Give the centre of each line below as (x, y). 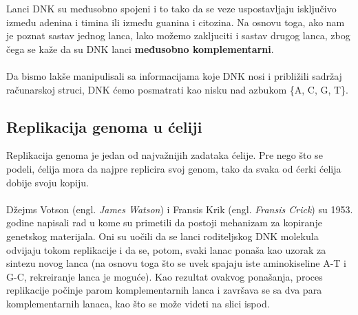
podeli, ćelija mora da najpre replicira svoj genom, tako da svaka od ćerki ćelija (174, 168)
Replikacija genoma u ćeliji (104, 126)
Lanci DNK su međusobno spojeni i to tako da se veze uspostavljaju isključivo (171, 8)
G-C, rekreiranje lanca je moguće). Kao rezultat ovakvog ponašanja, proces (165, 276)
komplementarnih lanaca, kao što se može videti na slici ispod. (138, 303)
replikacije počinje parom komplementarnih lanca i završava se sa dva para (164, 290)
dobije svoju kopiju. (48, 182)
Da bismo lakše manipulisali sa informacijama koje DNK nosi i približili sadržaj (174, 75)
